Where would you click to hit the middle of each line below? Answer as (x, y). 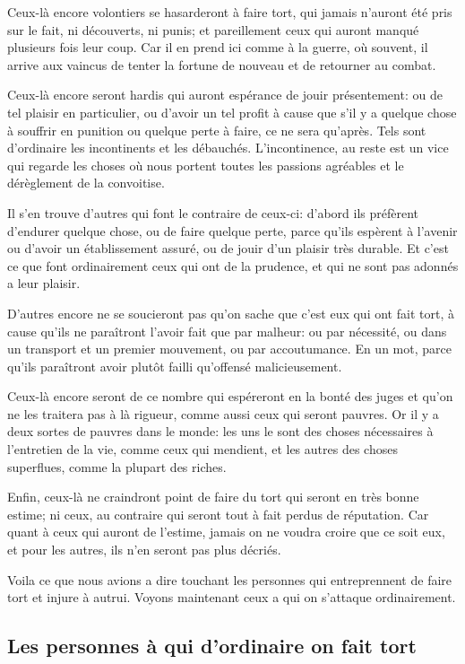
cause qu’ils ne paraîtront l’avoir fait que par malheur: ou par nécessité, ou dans (227, 331)
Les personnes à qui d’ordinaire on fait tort (212, 646)
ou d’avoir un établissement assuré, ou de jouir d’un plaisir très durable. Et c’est (228, 248)
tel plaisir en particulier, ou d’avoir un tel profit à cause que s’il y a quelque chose (232, 112)
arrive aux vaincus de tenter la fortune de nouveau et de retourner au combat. (222, 64)
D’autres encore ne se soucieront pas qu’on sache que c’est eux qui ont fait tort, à (231, 313)
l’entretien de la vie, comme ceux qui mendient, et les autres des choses (202, 449)
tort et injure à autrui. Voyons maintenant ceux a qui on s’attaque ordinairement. (232, 597)
